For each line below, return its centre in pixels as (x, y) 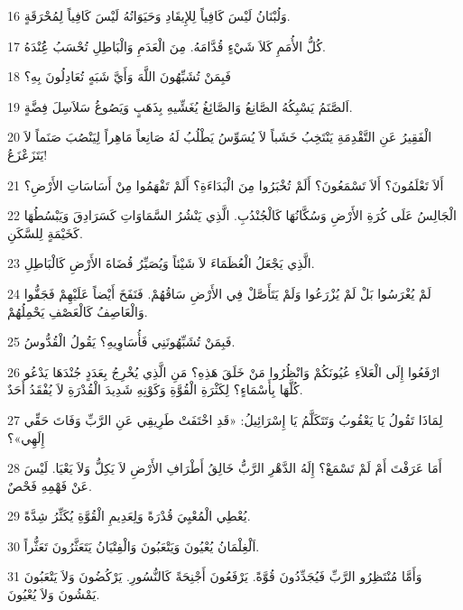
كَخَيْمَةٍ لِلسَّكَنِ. (45, 232)
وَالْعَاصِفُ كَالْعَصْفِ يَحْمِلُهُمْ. (78, 311)
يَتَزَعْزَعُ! (28, 154)
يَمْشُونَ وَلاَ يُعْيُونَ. (54, 594)
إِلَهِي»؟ (26, 437)
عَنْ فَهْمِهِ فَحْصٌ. (50, 485)
